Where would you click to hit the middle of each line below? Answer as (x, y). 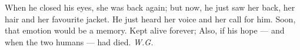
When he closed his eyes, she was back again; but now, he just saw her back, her (150, 7)
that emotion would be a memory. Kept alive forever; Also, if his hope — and (145, 30)
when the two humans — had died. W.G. (79, 41)
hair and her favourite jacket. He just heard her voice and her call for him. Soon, (150, 19)
